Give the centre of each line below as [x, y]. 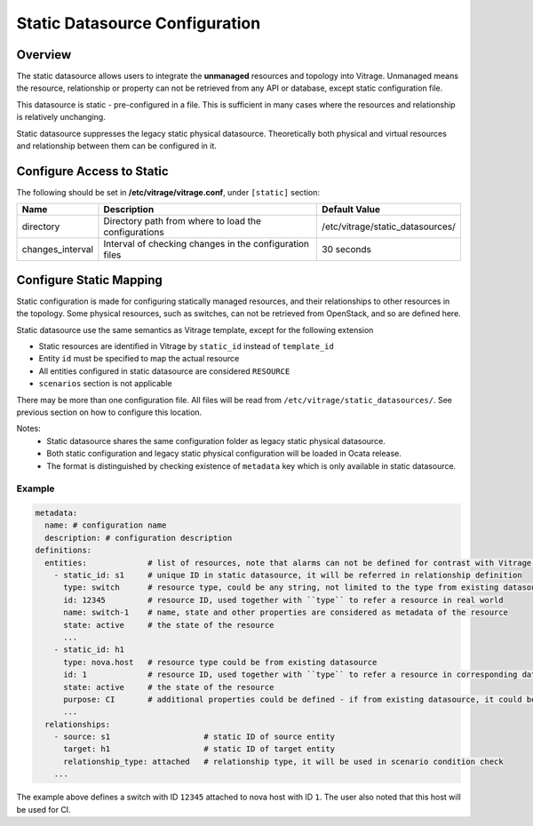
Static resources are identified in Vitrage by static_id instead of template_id [187, 346]
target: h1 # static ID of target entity [199, 749]
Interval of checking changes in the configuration [207, 244]
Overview [44, 55]
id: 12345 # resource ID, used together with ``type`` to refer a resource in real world [283, 600]
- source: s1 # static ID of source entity [195, 737]
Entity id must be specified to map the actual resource [139, 359]
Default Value [351, 210]
